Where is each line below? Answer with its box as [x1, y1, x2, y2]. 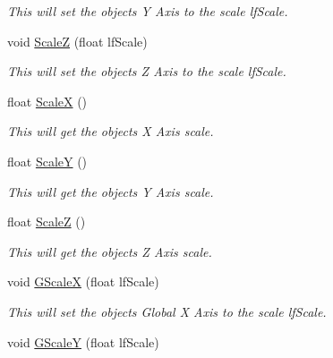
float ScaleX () [7, 91, 88, 110]
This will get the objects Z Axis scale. [7, 242, 212, 260]
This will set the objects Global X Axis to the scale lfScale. [7, 302, 327, 320]
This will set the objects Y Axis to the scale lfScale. [7, 2, 288, 20]
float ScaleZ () [7, 212, 86, 231]
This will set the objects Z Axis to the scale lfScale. [7, 62, 286, 81]
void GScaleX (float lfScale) [7, 272, 159, 291]
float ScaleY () [7, 151, 88, 170]
